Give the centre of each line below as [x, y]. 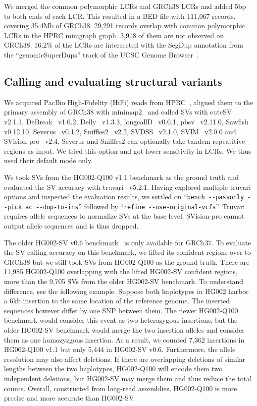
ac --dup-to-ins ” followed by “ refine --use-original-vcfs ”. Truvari [135, 206]
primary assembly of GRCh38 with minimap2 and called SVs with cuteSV [118, 112]
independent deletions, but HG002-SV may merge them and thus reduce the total [128, 378]
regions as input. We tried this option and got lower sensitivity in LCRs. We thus [128, 150]
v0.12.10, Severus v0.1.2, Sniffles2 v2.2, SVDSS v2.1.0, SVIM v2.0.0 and [120, 131]
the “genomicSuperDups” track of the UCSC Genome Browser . [101, 54]
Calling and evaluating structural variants [113, 81]
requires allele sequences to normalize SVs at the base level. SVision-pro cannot [124, 216]
